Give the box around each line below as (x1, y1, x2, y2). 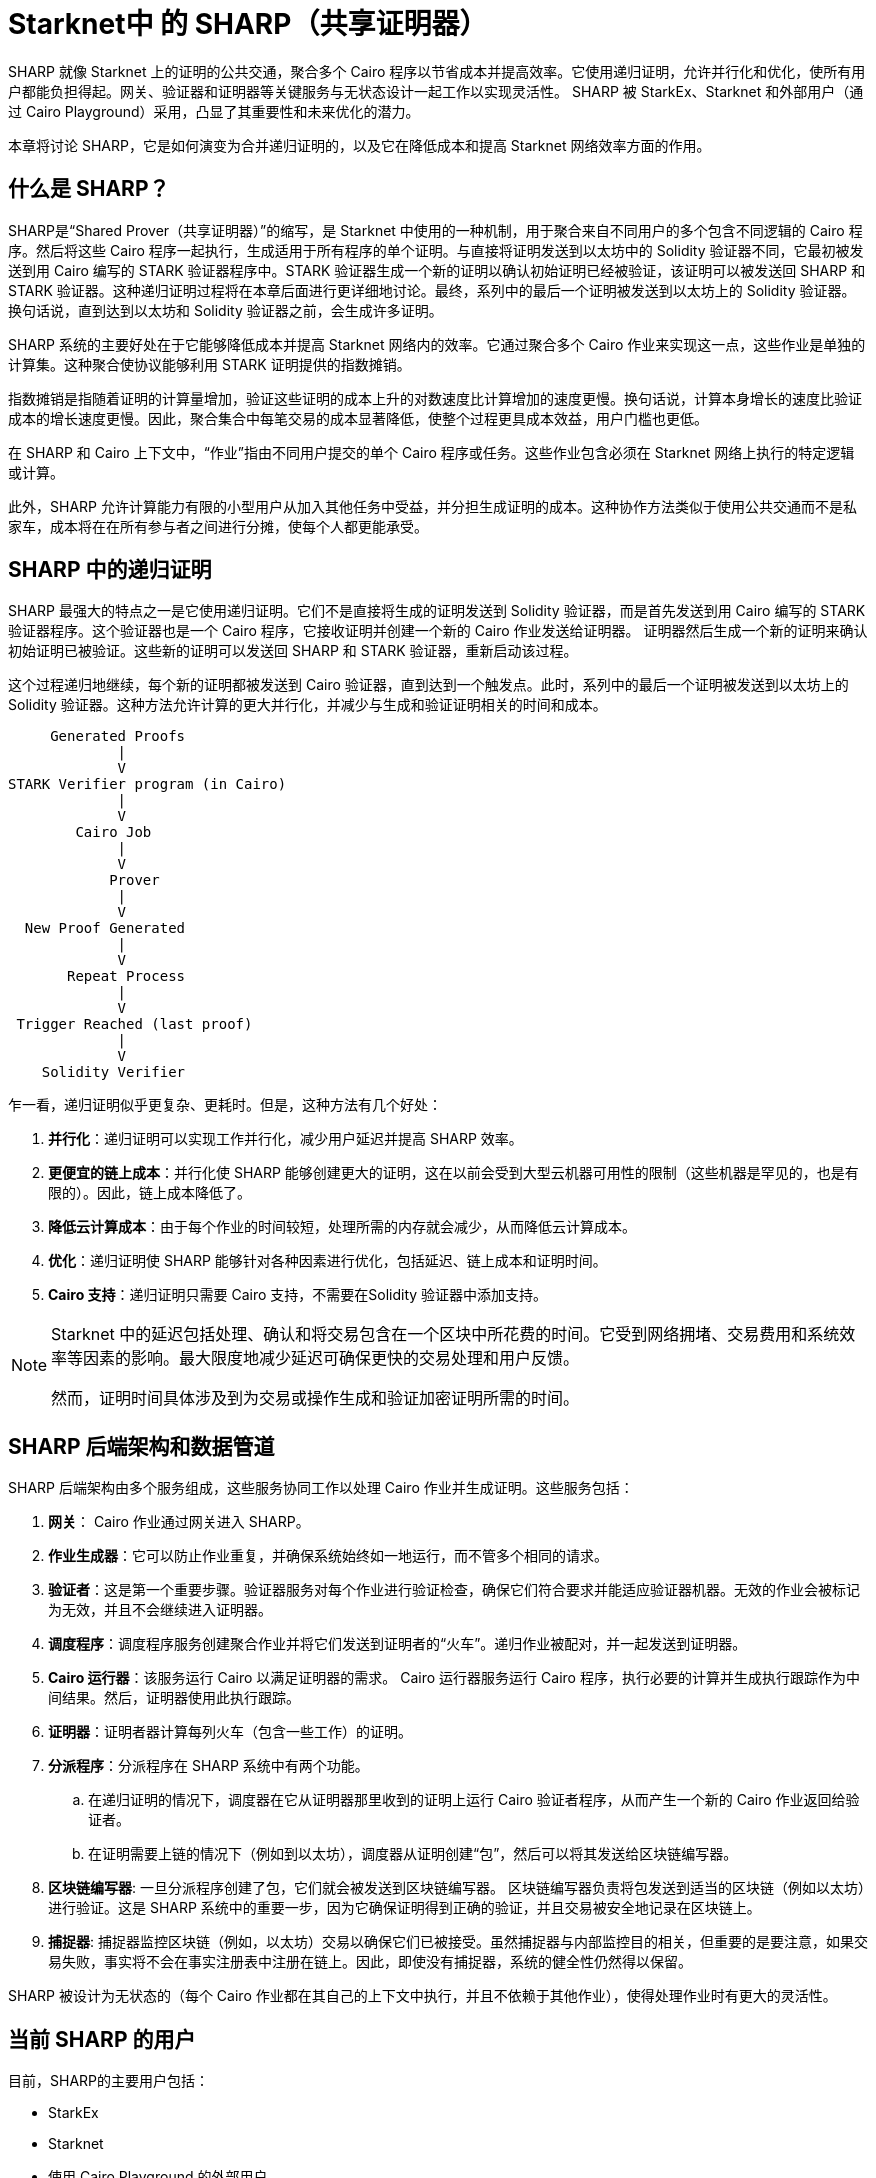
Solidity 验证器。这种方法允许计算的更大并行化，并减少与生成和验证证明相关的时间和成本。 (8, 696, 607, 714)
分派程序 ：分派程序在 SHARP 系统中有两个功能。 (48, 1757, 369, 1775)
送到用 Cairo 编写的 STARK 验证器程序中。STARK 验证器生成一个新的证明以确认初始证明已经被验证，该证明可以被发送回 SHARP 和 (8, 261, 866, 279)
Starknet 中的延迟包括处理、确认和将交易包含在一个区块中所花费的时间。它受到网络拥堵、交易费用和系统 (51, 1324, 840, 1345)
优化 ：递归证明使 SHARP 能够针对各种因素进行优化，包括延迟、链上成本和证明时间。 (48, 1252, 607, 1270)
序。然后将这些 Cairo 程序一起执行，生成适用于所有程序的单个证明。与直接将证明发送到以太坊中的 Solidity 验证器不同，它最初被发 (8, 241, 864, 259)
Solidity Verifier (41, 1064, 186, 1081)
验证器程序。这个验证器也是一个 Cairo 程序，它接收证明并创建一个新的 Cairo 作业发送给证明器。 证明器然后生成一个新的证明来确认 (8, 622, 868, 640)
